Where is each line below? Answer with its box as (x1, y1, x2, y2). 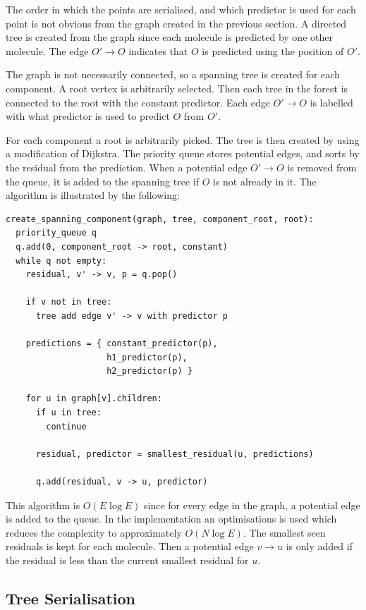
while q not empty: (16, 255, 107, 266)
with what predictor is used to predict (6, 109, 170, 123)
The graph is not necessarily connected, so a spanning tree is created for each (6, 67, 340, 82)
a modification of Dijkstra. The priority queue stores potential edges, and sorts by (6, 146, 360, 161)
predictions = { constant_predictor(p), (25, 338, 218, 349)
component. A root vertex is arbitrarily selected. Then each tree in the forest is (6, 80, 348, 95)
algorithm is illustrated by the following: (6, 188, 180, 202)
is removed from (287, 159, 357, 174)
